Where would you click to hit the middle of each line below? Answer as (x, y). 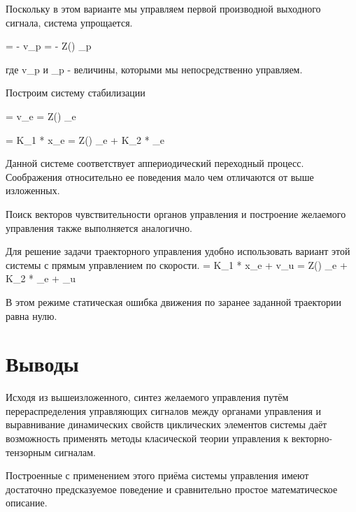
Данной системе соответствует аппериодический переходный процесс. (155, 163)
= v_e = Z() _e (41, 116)
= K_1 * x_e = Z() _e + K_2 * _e (85, 139)
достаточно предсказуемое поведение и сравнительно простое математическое (172, 489)
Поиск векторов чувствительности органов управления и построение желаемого (176, 213)
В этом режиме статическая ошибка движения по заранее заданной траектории (174, 301)
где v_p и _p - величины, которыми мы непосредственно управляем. (154, 69)
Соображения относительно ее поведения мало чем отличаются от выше (160, 176)
